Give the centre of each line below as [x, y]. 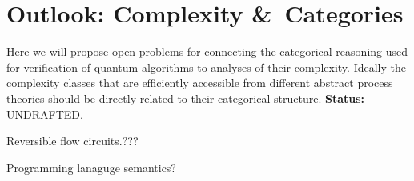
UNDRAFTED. [45, 114]
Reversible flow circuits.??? [72, 141]
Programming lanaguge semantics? [91, 167]
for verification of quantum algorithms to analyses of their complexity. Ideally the [206, 67]
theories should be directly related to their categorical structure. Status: [186, 98]
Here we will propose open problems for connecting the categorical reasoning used [207, 51]
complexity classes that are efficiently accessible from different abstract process [200, 83]
